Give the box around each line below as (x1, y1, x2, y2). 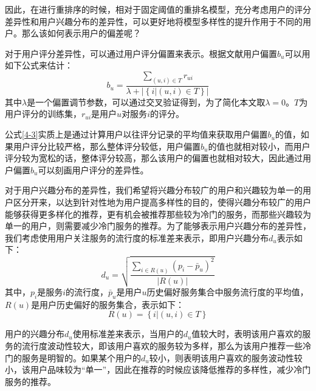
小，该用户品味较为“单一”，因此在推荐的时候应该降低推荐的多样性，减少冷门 (5, 363, 311, 376)
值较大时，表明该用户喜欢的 (191, 327, 303, 340)
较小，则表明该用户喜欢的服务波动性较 (149, 351, 303, 364)
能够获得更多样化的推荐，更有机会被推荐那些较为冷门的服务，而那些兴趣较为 (5, 207, 311, 220)
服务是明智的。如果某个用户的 (21, 351, 141, 364)
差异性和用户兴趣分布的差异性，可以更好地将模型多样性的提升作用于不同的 (5, 15, 303, 27)
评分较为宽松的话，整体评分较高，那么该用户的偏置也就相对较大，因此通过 (5, 152, 303, 164)
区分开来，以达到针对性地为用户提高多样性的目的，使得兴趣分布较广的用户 (13, 196, 311, 209)
